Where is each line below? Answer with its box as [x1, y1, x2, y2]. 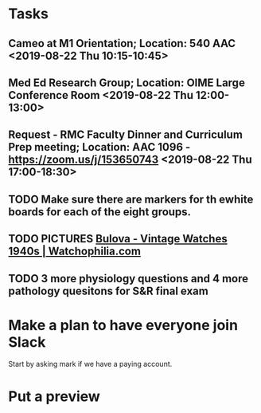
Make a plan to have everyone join [8, 316, 239, 334]
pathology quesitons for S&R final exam [8, 284, 208, 297]
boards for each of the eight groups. [8, 205, 192, 218]
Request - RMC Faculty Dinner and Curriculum [8, 128, 243, 142]
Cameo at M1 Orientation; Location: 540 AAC [8, 37, 236, 50]
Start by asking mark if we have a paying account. [8, 360, 173, 369]
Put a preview [8, 387, 101, 405]
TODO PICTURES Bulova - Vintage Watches [8, 232, 228, 246]
